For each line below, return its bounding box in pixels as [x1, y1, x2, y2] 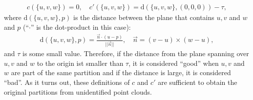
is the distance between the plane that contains [73, 12, 214, 22]
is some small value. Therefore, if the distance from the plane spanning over [22, 48, 249, 59]
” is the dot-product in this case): [30, 21, 131, 32]
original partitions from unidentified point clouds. [4, 86, 152, 97]
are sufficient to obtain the [158, 77, 237, 87]
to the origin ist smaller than [37, 58, 124, 68]
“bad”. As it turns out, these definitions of [4, 77, 130, 87]
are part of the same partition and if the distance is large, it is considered [11, 67, 231, 78]
